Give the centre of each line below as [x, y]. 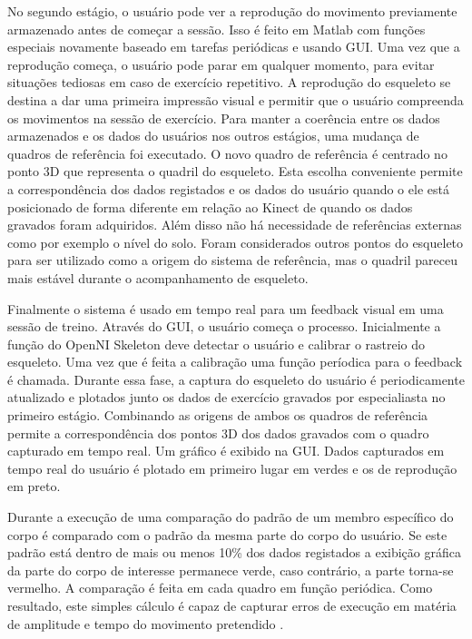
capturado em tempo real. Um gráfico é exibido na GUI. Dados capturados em [226, 451]
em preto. [34, 486]
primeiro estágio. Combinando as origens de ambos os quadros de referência [218, 415]
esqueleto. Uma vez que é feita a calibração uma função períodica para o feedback [235, 362]
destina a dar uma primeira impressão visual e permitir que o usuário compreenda [236, 99]
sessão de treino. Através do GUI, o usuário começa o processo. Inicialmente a [224, 326]
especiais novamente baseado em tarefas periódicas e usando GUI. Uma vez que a [234, 47]
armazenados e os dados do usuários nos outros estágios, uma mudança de [213, 136]
